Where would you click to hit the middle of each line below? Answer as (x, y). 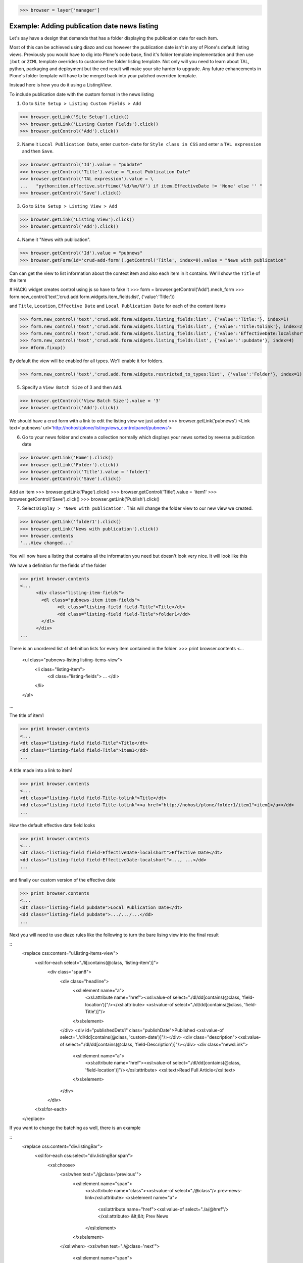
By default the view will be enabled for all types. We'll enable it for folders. (86, 361)
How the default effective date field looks (52, 825)
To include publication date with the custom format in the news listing (82, 94)
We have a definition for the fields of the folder (58, 565)
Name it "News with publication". (56, 239)
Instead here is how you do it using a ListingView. (61, 85)
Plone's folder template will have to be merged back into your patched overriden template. (103, 76)
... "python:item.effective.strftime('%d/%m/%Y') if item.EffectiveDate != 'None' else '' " (141, 186)
